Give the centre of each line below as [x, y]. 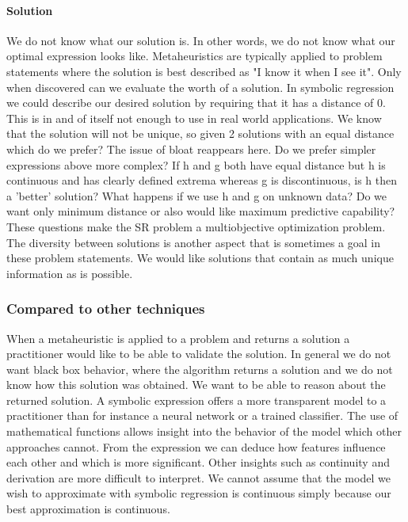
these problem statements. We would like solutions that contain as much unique [200, 258]
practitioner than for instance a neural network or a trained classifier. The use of [202, 415]
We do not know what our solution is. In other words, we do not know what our [201, 40]
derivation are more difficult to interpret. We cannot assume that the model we [198, 477]
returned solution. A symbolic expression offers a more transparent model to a [196, 400]
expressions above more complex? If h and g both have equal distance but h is [196, 164]
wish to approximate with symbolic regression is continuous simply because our [199, 493]
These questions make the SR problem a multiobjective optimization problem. [196, 226]
